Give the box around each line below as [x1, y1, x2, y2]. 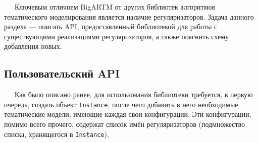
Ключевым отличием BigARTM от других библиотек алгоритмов [14, 2, 216, 12]
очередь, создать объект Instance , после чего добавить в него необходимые [4, 99, 238, 109]
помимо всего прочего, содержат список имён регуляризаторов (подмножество [4, 119, 245, 129]
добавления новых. [4, 41, 62, 51]
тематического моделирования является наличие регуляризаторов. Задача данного [4, 11, 254, 22]
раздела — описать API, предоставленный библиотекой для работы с [4, 21, 218, 32]
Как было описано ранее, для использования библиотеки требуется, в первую [14, 89, 253, 100]
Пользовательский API [4, 65, 120, 81]
